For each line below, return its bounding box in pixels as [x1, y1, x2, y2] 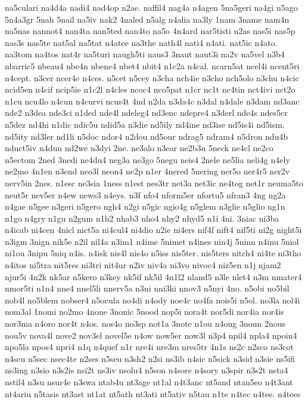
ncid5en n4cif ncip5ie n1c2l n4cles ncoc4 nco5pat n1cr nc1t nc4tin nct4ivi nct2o [5, 83, 295, 96]
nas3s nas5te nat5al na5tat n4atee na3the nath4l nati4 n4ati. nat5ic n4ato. [5, 36, 278, 48]
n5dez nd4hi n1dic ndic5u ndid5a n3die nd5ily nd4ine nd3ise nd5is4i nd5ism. [5, 118, 285, 130]
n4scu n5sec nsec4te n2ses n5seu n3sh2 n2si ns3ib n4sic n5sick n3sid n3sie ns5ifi [5, 352, 295, 364]
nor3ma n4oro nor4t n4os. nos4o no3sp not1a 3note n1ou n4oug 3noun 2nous [5, 317, 286, 330]
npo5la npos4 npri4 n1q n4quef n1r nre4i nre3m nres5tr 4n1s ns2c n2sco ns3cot [5, 340, 294, 353]
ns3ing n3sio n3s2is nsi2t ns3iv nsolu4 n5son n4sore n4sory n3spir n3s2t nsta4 [5, 364, 288, 376]
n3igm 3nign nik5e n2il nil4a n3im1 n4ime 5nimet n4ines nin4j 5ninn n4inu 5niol [5, 235, 299, 247]
